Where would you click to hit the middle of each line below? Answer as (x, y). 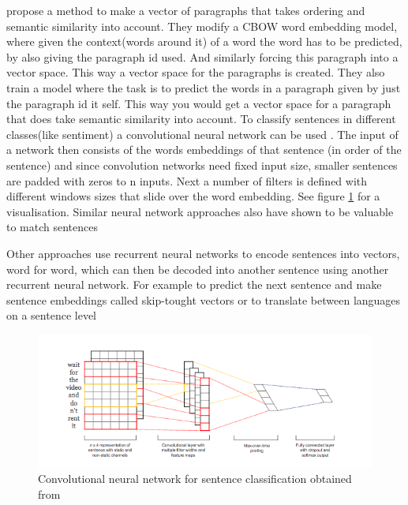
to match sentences (52, 227)
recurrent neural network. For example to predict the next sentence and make (194, 284)
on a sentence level (51, 315)
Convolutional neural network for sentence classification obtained (195, 479)
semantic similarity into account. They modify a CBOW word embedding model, (202, 26)
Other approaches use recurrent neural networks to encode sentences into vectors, (203, 253)
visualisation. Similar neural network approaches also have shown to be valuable (200, 211)
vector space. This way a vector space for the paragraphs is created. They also (196, 72)
